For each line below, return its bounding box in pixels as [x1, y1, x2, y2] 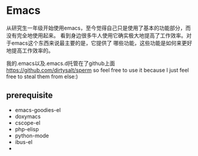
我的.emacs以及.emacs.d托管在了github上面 [6, 60, 115, 67]
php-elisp [14, 125, 39, 133]
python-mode [14, 132, 49, 139]
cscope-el [14, 119, 41, 126]
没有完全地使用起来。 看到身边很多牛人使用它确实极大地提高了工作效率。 [6, 31, 187, 39]
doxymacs [14, 113, 41, 120]
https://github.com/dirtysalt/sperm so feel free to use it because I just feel [6, 66, 189, 73]
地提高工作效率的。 [6, 46, 54, 54]
